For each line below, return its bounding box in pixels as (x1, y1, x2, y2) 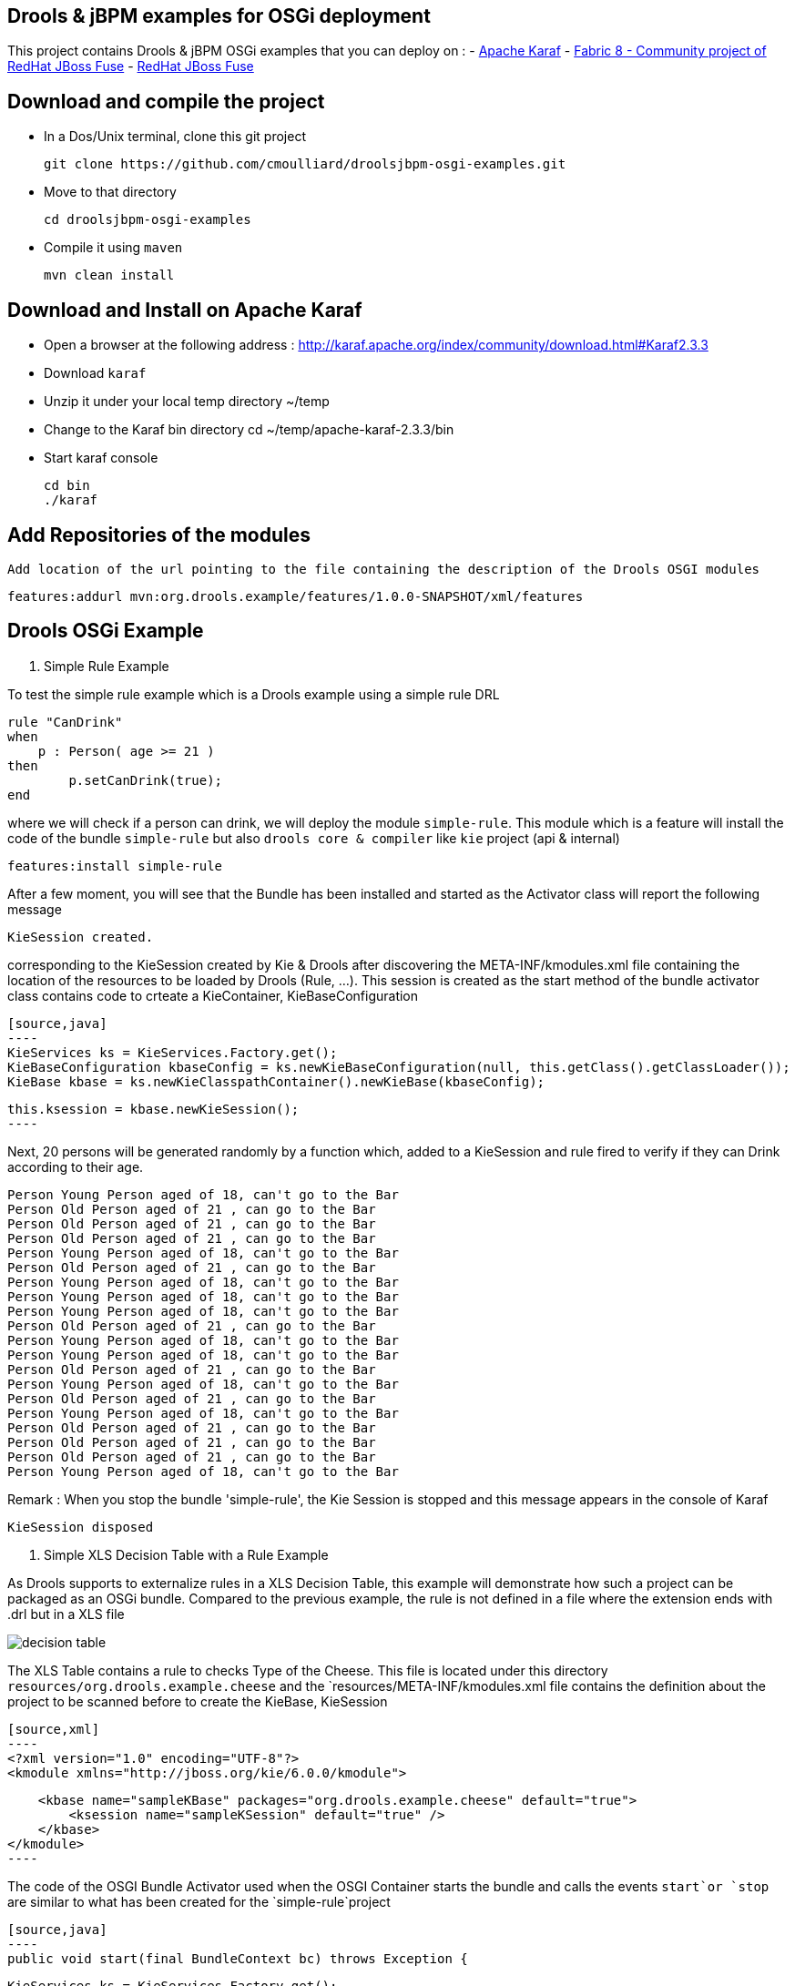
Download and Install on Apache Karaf (7, 298, 362, 321)
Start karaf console (44, 450, 158, 466)
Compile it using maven (44, 239, 183, 256)
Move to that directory (44, 184, 177, 200)
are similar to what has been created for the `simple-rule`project (7, 1893, 391, 1910)
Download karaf (44, 365, 147, 382)
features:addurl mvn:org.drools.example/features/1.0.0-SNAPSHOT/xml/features (7, 588, 584, 604)
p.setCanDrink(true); (68, 772, 223, 788)
